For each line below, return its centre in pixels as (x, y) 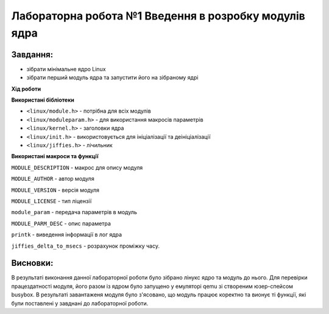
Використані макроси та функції (55, 156)
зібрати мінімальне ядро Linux (66, 69)
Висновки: (32, 263)
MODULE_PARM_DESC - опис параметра (61, 223)
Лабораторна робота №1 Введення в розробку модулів (158, 16)
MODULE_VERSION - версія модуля (55, 190)
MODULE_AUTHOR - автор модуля (53, 179)
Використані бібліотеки (43, 100)
